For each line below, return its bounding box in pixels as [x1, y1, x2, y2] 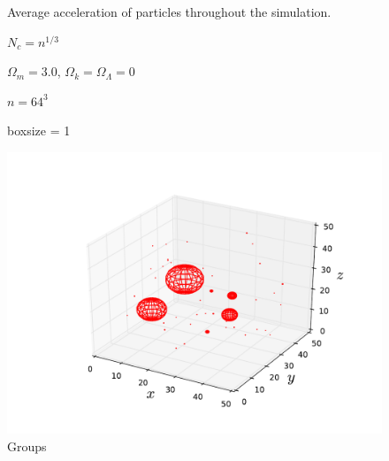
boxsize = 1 [7, 121, 71, 140]
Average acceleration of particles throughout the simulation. [7, 3, 332, 20]
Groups [7, 436, 47, 455]
